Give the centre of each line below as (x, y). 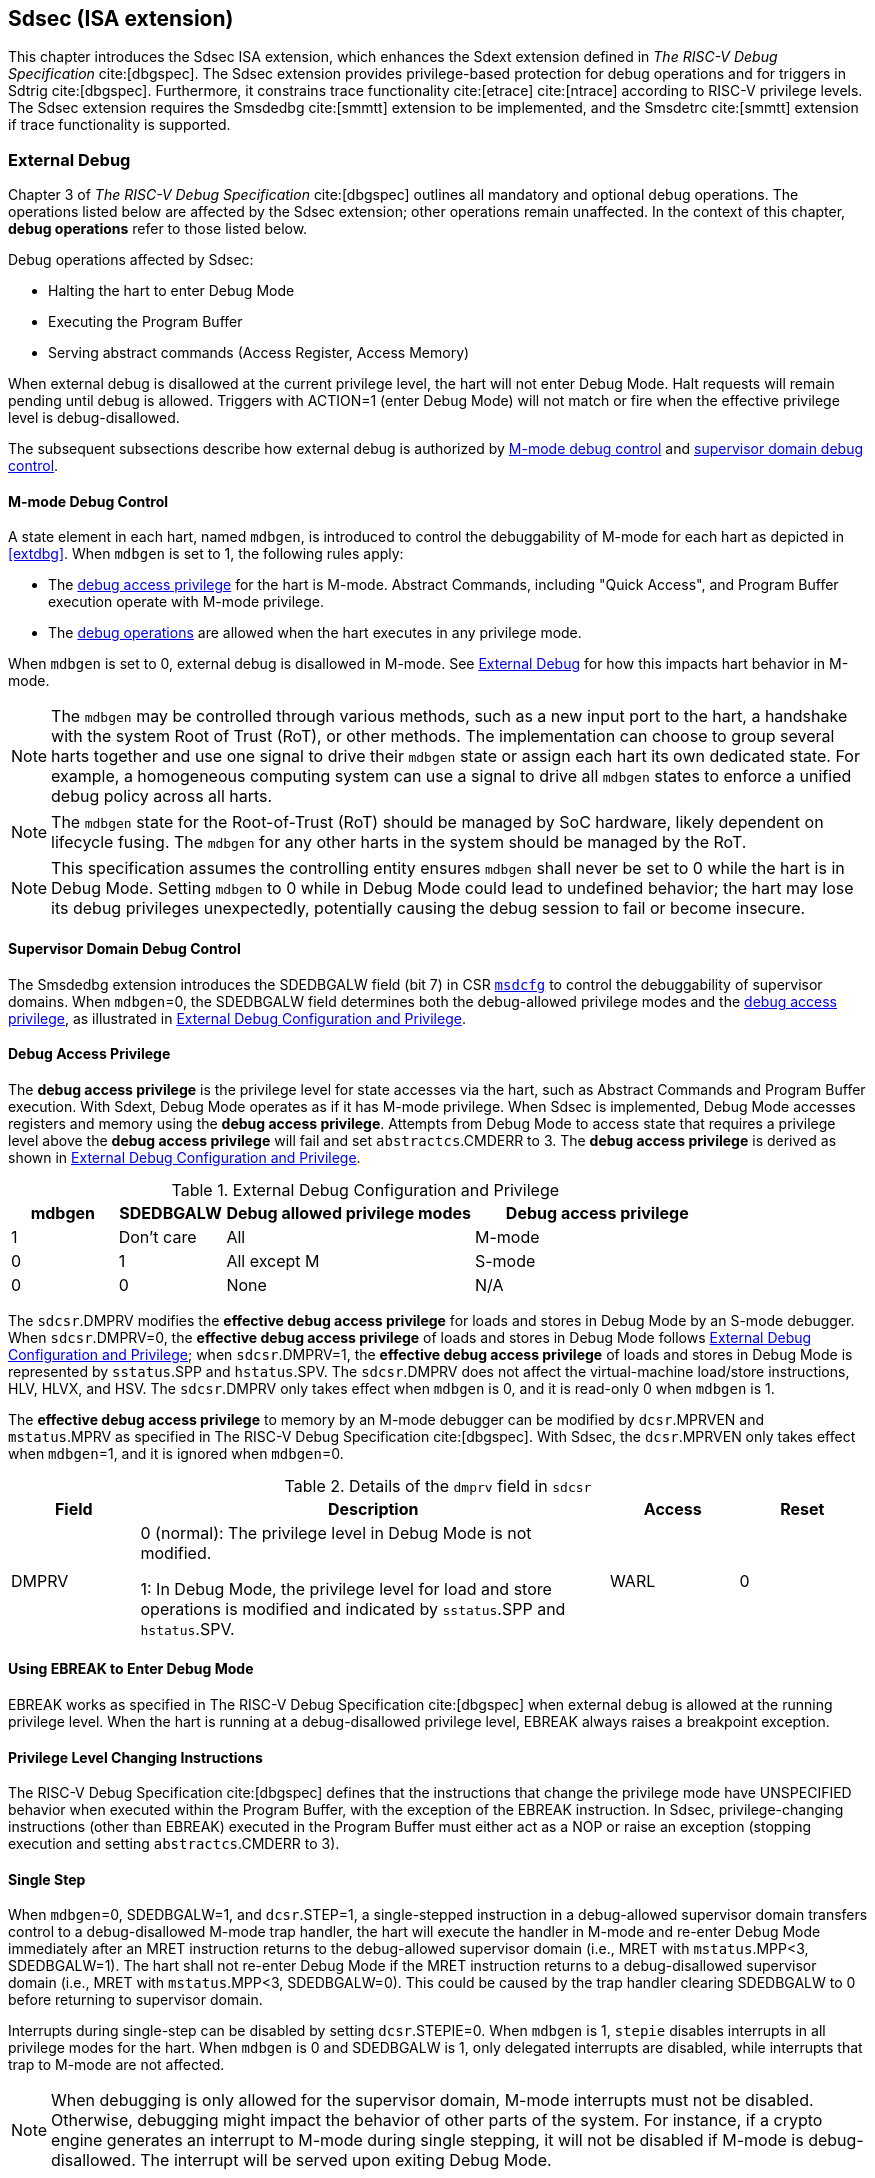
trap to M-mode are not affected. (116, 2065)
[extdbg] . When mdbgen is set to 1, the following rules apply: (206, 554)
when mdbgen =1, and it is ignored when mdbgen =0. (176, 1453)
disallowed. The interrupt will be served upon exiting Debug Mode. (301, 2160)
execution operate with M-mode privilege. (186, 602)
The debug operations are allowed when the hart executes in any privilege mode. (315, 633)
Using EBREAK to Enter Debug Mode (131, 1669)
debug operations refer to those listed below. (158, 229)
